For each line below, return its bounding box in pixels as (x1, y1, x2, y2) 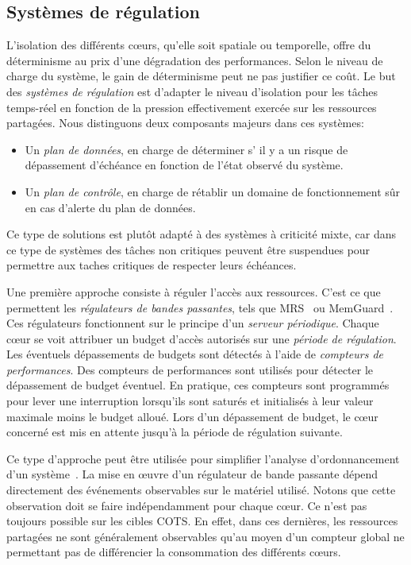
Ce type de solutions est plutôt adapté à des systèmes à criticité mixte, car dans (6, 226, 397, 242)
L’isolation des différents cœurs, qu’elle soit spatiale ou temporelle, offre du (6, 37, 371, 53)
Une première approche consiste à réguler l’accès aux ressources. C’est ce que (6, 283, 381, 300)
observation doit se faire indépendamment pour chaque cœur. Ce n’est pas (6, 497, 367, 513)
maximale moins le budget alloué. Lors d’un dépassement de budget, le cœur (6, 408, 378, 424)
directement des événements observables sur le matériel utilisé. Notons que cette (6, 482, 396, 498)
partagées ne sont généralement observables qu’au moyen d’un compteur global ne (6, 528, 405, 544)
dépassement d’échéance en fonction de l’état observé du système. (25, 157, 344, 173)
